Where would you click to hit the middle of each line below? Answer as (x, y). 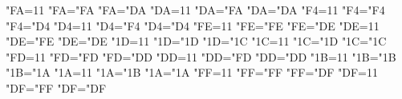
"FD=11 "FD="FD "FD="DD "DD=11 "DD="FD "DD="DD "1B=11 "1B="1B (201, 56)
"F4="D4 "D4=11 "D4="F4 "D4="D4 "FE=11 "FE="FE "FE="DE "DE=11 (193, 25)
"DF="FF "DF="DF (56, 87)
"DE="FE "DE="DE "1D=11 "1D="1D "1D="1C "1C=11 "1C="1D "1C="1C (196, 41)
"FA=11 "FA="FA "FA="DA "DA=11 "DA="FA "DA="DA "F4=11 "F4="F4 (195, 10)
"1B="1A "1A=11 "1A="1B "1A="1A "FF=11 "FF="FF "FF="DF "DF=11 (192, 72)
